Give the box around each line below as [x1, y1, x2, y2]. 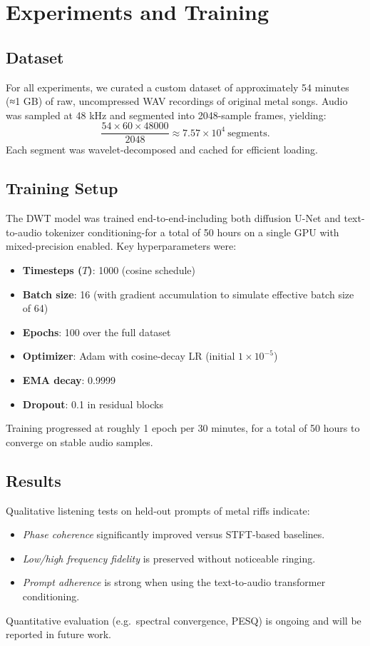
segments [227, 128, 267, 138]
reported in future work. [6, 627, 111, 642]
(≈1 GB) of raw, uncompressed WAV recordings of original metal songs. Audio [6, 94, 348, 108]
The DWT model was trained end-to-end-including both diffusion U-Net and [6, 211, 341, 226]
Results [6, 469, 61, 491]
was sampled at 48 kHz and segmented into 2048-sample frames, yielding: [6, 107, 327, 122]
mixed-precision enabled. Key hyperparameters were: [6, 238, 237, 253]
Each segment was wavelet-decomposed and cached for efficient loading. [6, 142, 318, 157]
